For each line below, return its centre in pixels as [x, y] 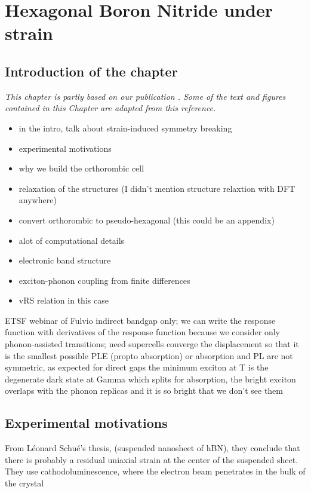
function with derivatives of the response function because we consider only [142, 332]
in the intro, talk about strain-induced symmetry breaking [125, 128]
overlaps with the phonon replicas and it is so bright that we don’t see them [144, 391]
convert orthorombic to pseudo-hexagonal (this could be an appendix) [147, 220]
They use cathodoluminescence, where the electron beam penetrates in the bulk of [155, 471]
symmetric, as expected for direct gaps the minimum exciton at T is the [137, 367]
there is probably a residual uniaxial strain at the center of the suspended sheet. [152, 459]
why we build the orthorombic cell [81, 168]
